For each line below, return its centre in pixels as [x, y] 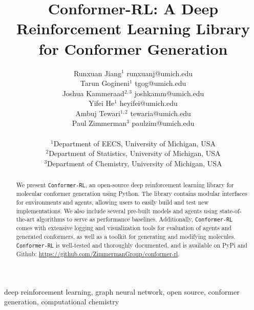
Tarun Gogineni [105, 83]
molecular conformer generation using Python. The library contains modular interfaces [132, 194]
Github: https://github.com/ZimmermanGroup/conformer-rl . [98, 253]
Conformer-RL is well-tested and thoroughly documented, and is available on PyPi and [132, 245]
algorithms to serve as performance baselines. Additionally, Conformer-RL [135, 219]
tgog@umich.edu [161, 83]
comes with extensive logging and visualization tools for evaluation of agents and [124, 228]
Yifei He [102, 103]
